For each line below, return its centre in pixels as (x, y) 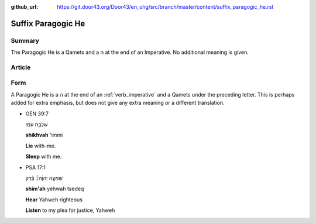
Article (21, 67)
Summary (25, 40)
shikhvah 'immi (44, 135)
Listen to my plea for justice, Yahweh (70, 210)
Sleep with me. (44, 157)
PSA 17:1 (36, 167)
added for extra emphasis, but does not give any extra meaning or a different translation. (118, 103)
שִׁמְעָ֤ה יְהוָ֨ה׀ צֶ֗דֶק (44, 178)
